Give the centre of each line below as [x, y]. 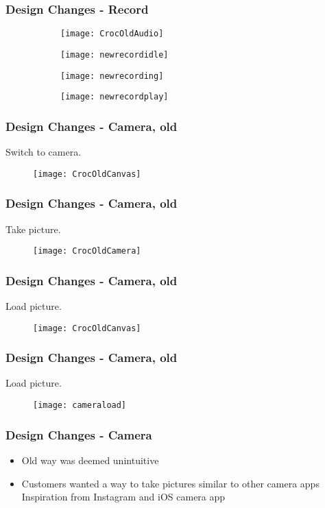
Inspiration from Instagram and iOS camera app [123, 497]
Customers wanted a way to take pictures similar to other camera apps [170, 483]
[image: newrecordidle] [115, 55]
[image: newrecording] [112, 76]
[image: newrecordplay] [115, 97]
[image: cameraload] [80, 406]
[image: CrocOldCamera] [87, 251]
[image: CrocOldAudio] [112, 34]
